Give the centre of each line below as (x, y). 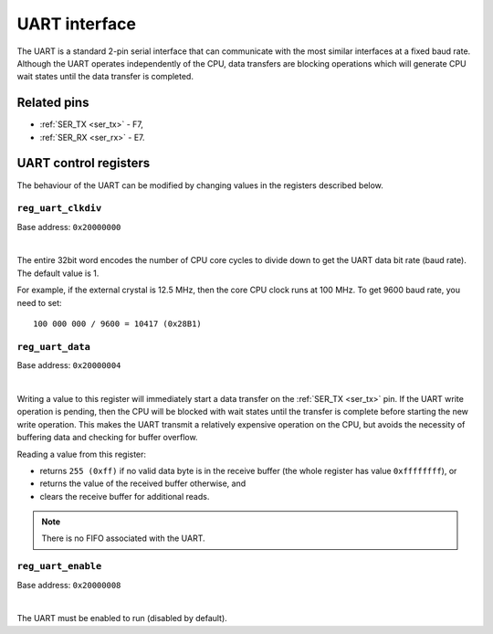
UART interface (77, 24)
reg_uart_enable (59, 566)
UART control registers (84, 163)
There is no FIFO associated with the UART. (123, 538)
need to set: (40, 302)
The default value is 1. (58, 273)
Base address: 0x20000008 (69, 585)
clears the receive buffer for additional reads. (125, 496)
